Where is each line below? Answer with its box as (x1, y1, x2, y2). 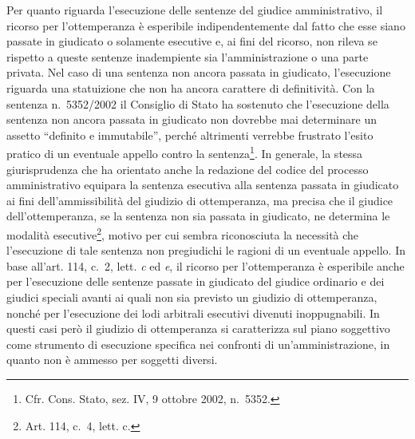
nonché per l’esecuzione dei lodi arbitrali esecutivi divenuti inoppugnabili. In (6, 304, 380, 321)
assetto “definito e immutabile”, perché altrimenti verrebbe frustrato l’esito (6, 126, 373, 143)
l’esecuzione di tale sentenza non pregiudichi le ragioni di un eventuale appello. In (6, 242, 405, 259)
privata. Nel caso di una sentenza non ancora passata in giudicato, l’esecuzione (6, 64, 391, 81)
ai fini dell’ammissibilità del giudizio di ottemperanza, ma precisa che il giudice (6, 192, 393, 208)
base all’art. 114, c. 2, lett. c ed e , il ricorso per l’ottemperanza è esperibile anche (6, 257, 405, 274)
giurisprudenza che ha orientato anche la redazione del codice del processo (6, 160, 369, 177)
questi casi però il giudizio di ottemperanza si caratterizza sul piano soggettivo (6, 320, 390, 337)
